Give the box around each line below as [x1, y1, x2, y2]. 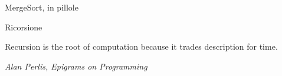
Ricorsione [5, 20, 42, 33]
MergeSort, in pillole [5, 1, 78, 13]
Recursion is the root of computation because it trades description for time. [5, 40, 278, 53]
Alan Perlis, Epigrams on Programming [5, 60, 147, 72]
